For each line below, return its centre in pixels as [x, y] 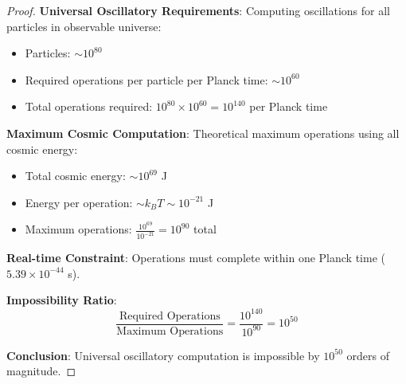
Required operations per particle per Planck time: [146, 79]
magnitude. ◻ [41, 371]
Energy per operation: [79, 202]
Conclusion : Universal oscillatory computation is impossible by [163, 355]
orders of [368, 355]
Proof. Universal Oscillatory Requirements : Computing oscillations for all [198, 10]
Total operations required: [89, 106]
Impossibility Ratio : [62, 300]
